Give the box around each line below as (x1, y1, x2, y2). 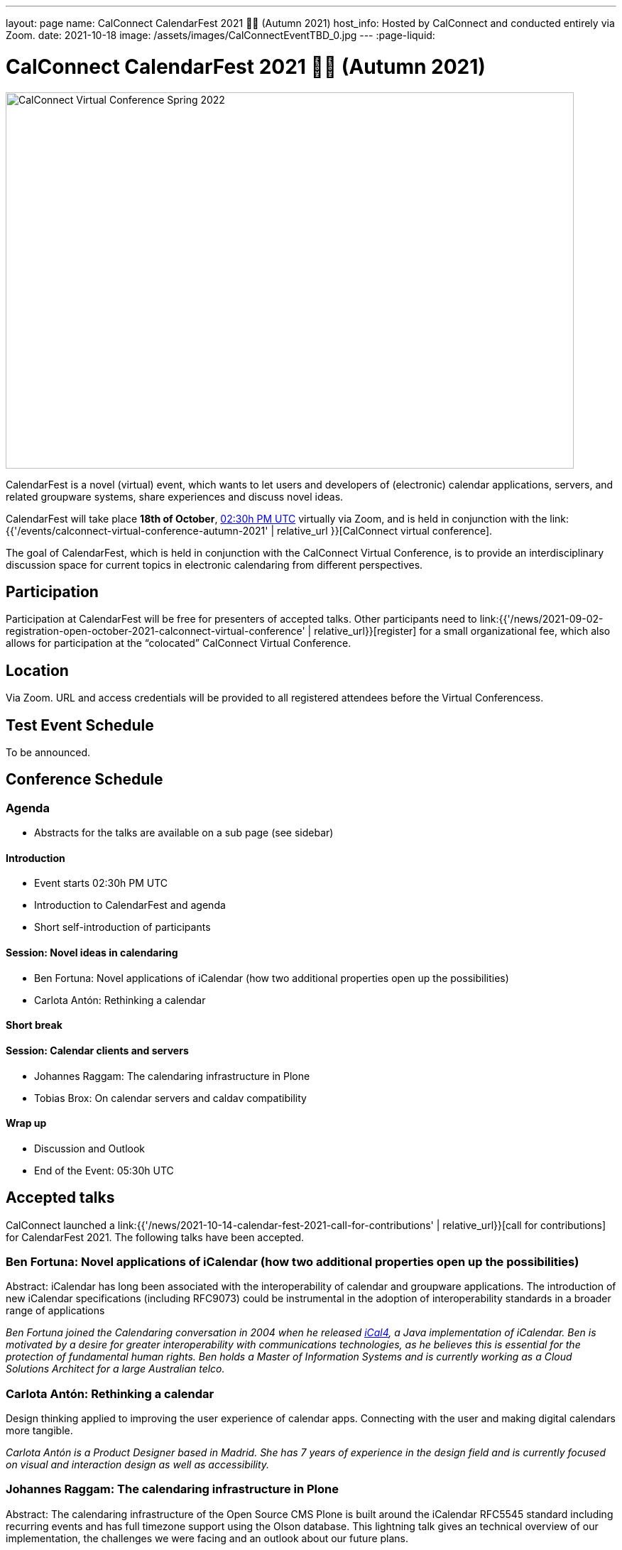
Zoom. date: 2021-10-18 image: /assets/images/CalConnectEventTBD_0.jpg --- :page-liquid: (6, 29, 435, 41)
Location (6, 661, 69, 680)
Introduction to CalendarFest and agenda (34, 899, 226, 912)
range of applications (6, 1304, 105, 1317)
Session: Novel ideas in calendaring (6, 946, 178, 959)
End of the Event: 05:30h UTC (34, 1164, 174, 1177)
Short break (6, 1019, 62, 1032)
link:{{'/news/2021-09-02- (479, 613, 604, 626)
